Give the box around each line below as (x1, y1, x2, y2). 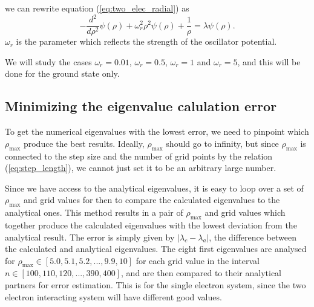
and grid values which (204, 206, 286, 219)
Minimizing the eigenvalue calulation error (5, 97, 277, 115)
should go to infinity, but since (166, 137, 279, 149)
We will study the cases (5, 55, 92, 68)
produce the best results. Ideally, (23, 137, 145, 149)
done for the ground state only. (5, 67, 120, 80)
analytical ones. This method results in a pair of (5, 206, 183, 219)
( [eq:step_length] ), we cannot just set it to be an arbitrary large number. (5, 161, 276, 174)
